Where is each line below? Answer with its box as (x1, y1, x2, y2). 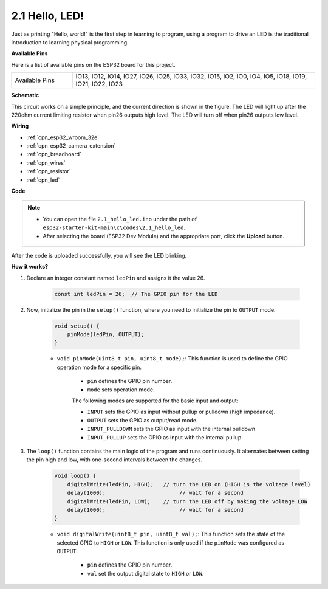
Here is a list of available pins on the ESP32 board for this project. (11, 61, 176, 68)
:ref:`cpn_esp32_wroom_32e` (26, 134, 100, 141)
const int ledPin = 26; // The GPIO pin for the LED (54, 291, 218, 297)
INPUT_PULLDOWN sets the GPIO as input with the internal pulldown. (87, 425, 258, 433)
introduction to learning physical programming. (11, 38, 129, 46)
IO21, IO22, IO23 (75, 80, 123, 88)
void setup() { (54, 322, 100, 329)
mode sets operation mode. (87, 386, 155, 393)
